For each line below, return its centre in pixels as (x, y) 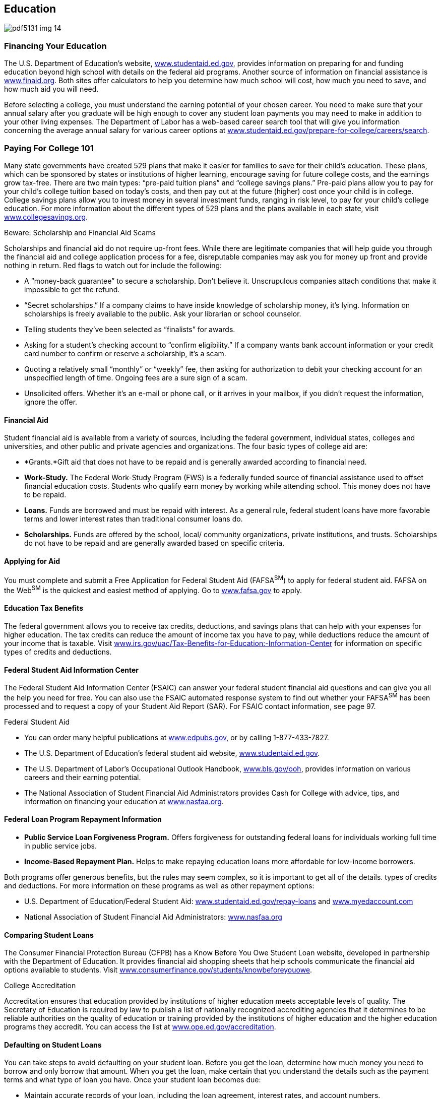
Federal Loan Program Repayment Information (83, 819)
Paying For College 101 (49, 148)
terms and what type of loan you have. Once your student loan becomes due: (133, 1080)
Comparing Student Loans (49, 935)
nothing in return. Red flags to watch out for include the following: (113, 265)
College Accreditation (40, 986)
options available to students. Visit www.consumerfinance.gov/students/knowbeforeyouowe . (158, 970)
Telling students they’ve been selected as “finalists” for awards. (130, 329)
